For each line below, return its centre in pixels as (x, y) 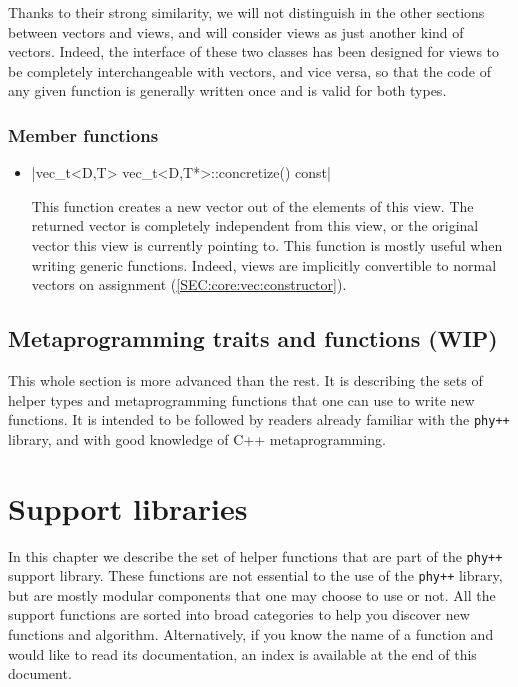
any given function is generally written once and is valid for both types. (227, 90)
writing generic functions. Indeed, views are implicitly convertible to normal (264, 264)
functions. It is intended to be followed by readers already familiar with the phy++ (259, 419)
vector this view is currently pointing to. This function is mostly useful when (267, 244)
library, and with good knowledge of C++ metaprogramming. (197, 438)
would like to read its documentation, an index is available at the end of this (242, 653)
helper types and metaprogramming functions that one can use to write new (241, 399)
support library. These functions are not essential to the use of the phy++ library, (255, 575)
